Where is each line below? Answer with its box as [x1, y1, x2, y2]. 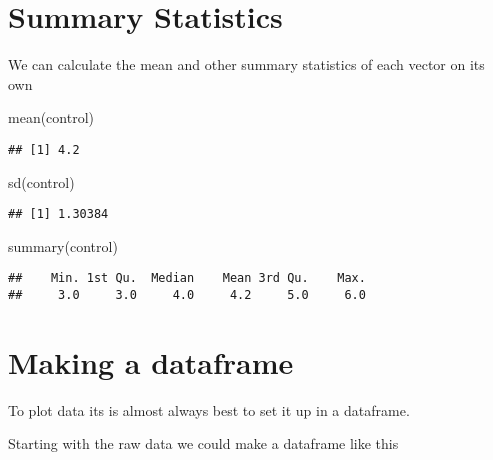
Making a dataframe [8, 341, 294, 382]
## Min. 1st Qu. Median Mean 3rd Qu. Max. [8, 271, 366, 286]
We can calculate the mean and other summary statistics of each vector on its [8, 54, 485, 75]
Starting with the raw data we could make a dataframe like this [8, 433, 399, 454]
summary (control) [8, 235, 118, 256]
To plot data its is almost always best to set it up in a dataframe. [8, 399, 410, 420]
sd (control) [8, 171, 75, 192]
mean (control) [8, 107, 94, 128]
